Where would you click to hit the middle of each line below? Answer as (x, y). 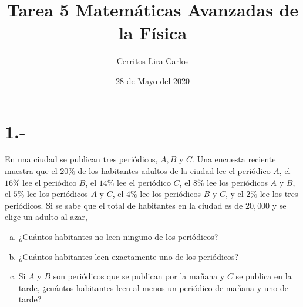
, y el (234, 194)
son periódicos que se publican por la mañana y (139, 276)
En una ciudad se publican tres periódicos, (81, 159)
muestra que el (31, 171)
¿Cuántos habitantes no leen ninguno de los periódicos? (118, 236)
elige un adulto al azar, (46, 217)
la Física (153, 33)
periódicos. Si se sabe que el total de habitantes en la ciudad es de (124, 205)
